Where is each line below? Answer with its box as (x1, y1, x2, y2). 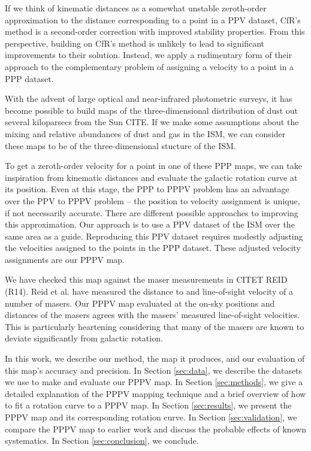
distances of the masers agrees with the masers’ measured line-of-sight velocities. (5, 308, 300, 321)
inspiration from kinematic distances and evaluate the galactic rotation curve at (5, 171, 298, 183)
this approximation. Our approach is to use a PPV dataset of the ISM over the (5, 218, 295, 231)
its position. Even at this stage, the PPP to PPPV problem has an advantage (5, 183, 289, 195)
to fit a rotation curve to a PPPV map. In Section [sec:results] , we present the (5, 399, 292, 411)
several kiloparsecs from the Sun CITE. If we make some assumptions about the (5, 116, 299, 128)
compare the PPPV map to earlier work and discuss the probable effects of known (5, 422, 307, 435)
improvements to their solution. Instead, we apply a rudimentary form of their (5, 49, 292, 61)
